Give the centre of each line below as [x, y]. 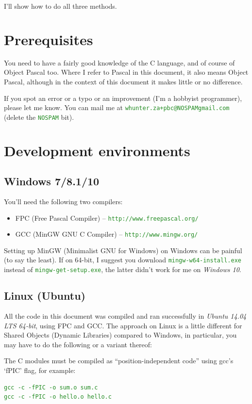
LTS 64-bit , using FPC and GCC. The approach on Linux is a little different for [123, 325]
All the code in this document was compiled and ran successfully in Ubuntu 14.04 [125, 316]
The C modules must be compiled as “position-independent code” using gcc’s [119, 361]
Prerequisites [49, 39]
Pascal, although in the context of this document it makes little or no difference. [123, 81]
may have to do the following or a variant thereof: [78, 344]
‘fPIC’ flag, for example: [40, 370]
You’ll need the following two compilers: [63, 201]
